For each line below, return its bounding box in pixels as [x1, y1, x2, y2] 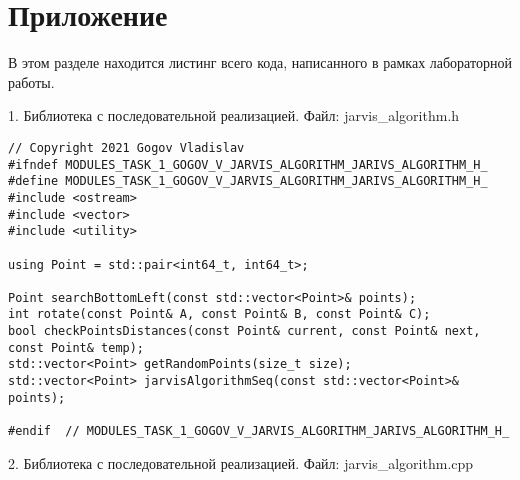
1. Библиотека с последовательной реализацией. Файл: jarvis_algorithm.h [8, 105, 460, 126]
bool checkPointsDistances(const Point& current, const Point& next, [8, 324, 481, 339]
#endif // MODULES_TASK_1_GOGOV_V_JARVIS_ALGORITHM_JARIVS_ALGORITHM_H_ [8, 424, 510, 439]
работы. [8, 71, 55, 92]
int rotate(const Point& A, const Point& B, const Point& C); [8, 307, 431, 322]
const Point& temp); [8, 340, 145, 355]
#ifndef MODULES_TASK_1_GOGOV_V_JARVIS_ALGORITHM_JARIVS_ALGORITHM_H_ [8, 157, 488, 172]
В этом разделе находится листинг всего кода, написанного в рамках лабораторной [8, 52, 512, 73]
